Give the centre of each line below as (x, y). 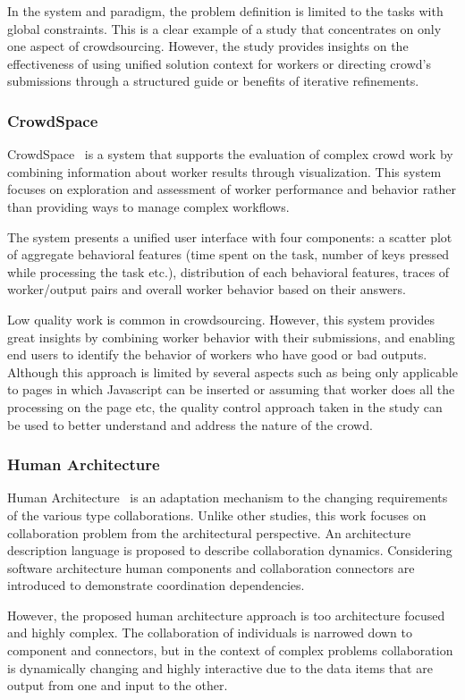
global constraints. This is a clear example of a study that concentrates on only (224, 28)
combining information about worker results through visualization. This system (224, 171)
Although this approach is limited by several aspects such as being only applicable (232, 371)
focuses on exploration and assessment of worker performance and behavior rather (232, 189)
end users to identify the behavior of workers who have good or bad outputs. (217, 354)
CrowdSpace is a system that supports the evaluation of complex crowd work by (230, 154)
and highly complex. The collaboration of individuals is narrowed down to (210, 633)
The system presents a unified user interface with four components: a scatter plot (230, 236)
